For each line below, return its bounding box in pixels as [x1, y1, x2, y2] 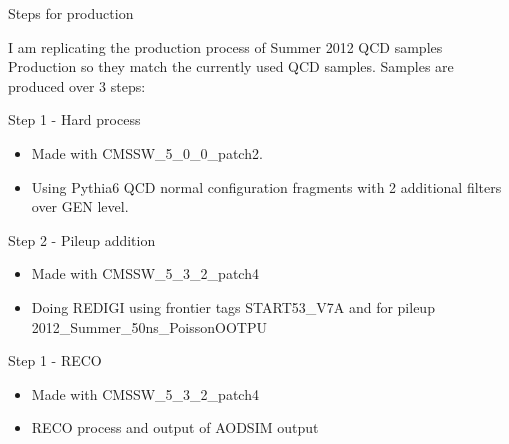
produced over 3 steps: [8, 75, 146, 96]
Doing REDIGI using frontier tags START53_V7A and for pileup [31, 296, 435, 317]
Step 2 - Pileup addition [8, 229, 156, 250]
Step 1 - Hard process [8, 109, 141, 130]
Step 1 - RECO [8, 350, 102, 371]
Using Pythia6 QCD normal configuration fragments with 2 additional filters [31, 176, 502, 197]
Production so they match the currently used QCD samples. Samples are [8, 56, 454, 77]
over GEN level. [31, 196, 129, 217]
